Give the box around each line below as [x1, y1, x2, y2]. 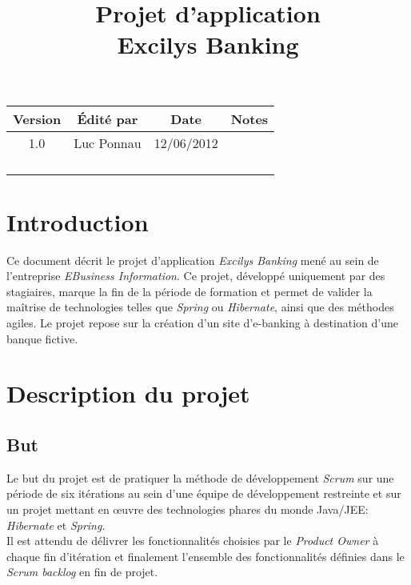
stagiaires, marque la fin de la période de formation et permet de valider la [6, 282, 373, 299]
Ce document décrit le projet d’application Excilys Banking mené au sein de [6, 251, 379, 268]
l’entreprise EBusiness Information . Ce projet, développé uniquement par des [6, 267, 385, 284]
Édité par [77, 109, 138, 128]
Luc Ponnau [74, 133, 142, 152]
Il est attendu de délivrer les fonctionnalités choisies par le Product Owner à [6, 532, 379, 549]
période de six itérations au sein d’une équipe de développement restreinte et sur [6, 485, 401, 502]
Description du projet [6, 377, 250, 410]
